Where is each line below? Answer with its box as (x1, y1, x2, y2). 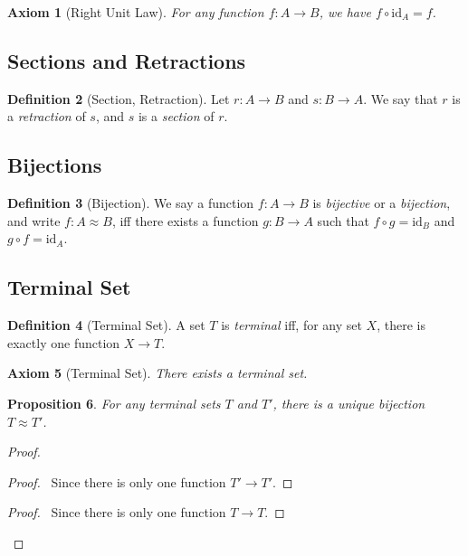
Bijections (7, 151, 102, 179)
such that (317, 211, 369, 230)
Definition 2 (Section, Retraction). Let (7, 89, 230, 108)
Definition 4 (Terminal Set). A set (7, 316, 205, 335)
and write (7, 211, 61, 230)
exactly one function (7, 333, 120, 352)
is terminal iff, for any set (221, 316, 362, 335)
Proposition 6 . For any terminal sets (7, 393, 221, 412)
